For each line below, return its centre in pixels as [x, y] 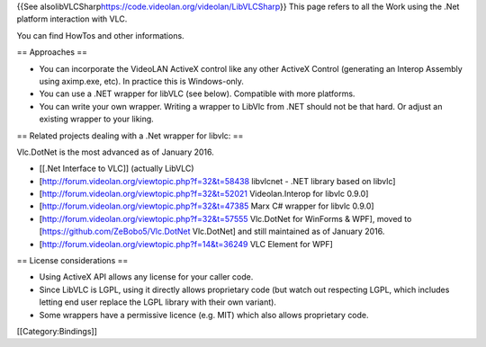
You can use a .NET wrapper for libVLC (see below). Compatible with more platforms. [197, 93]
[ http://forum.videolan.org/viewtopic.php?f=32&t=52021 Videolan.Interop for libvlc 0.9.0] [204, 194]
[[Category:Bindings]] [57, 331]
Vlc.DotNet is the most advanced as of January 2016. [116, 152]
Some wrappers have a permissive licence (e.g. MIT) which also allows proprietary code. [204, 315]
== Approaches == [52, 52]
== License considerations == [72, 261]
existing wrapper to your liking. [97, 119]
